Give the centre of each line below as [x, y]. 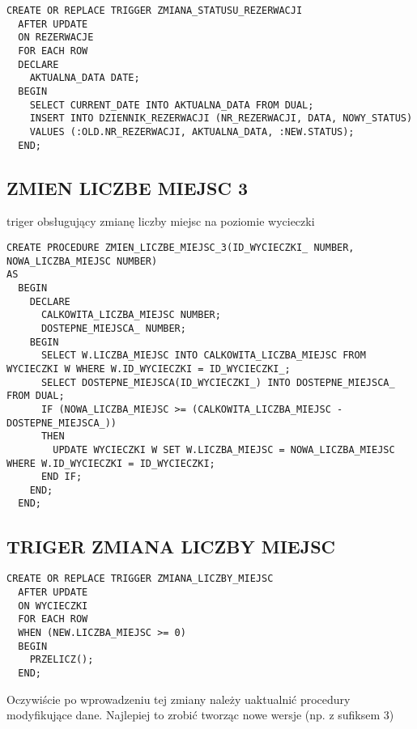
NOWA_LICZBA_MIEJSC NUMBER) [82, 261]
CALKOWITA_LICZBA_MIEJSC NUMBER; [131, 315]
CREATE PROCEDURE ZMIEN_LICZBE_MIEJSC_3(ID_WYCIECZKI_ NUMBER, [181, 248]
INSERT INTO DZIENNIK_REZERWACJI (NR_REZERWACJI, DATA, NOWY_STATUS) [221, 119]
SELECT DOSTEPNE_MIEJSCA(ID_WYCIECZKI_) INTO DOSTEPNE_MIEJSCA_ [218, 382]
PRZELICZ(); [62, 660]
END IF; [62, 477]
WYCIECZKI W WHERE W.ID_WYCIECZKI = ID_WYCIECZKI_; [149, 369]
